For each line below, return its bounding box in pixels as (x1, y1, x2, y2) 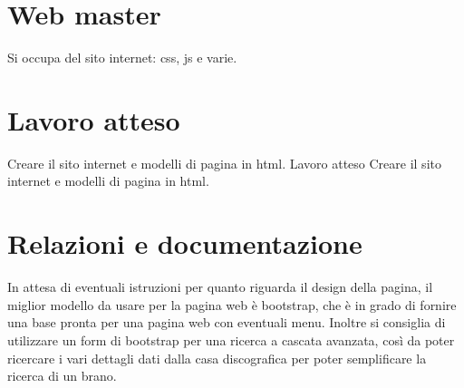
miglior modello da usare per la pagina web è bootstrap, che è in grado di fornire (7, 295, 457, 314)
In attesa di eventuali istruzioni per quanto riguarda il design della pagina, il (7, 277, 433, 296)
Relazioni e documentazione (7, 225, 362, 262)
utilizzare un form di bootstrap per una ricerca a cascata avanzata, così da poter (7, 330, 455, 349)
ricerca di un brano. (7, 366, 117, 385)
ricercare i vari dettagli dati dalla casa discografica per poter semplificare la (7, 348, 427, 367)
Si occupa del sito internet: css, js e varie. (7, 48, 237, 67)
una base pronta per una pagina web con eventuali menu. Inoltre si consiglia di (7, 313, 446, 332)
